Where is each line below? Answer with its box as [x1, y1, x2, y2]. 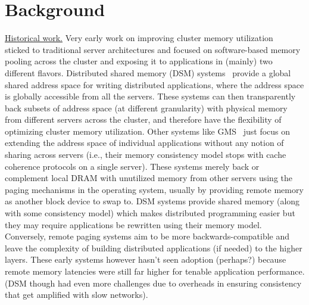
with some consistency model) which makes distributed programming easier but [5, 207, 295, 219]
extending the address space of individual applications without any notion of [5, 136, 284, 149]
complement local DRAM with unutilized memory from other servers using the [5, 172, 293, 184]
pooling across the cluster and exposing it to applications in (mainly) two [5, 55, 273, 67]
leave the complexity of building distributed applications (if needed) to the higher [5, 241, 302, 254]
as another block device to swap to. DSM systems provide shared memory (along [5, 195, 300, 207]
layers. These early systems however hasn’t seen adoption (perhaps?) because [5, 253, 286, 266]
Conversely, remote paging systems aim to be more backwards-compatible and [5, 230, 290, 242]
